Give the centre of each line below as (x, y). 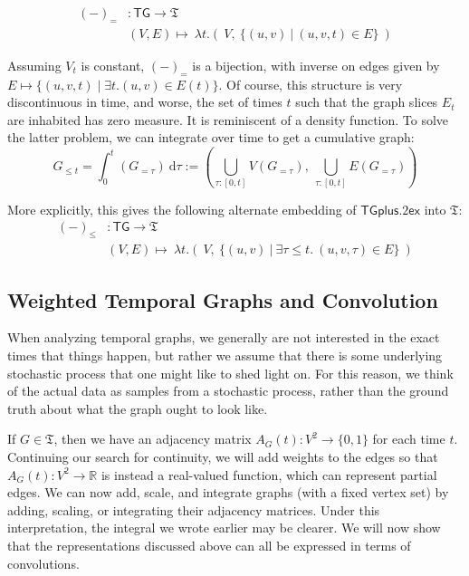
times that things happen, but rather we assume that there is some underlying (225, 355)
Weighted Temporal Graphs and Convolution (223, 299)
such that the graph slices (367, 102)
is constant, (113, 65)
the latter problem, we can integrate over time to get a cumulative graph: (211, 137)
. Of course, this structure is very (311, 84)
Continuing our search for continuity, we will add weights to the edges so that (223, 456)
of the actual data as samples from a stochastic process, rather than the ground (228, 391)
